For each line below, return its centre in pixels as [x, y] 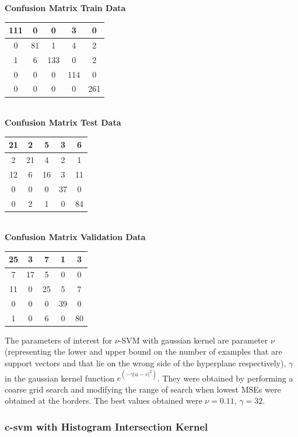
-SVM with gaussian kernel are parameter [193, 340]
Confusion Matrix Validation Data [75, 237]
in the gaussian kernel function [60, 378]
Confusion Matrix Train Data [65, 8]
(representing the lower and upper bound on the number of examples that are [143, 351]
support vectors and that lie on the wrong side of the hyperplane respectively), [146, 363]
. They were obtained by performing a [225, 378]
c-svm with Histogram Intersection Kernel [106, 426]
